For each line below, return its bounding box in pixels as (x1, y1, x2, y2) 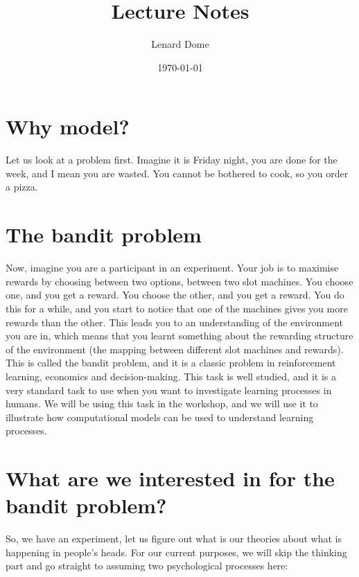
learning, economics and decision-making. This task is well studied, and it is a (6, 369, 336, 383)
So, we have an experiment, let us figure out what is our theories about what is (6, 531, 342, 546)
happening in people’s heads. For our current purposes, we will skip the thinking (6, 544, 347, 559)
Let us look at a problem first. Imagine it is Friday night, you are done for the (6, 152, 338, 167)
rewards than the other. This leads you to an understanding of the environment (6, 314, 344, 329)
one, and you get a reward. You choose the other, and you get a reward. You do (6, 287, 344, 302)
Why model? (6, 112, 130, 141)
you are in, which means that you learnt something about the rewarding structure (6, 328, 353, 343)
